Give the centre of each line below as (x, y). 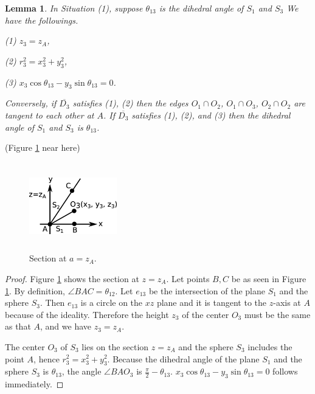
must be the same (277, 314)
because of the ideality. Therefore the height (87, 314)
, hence (47, 358)
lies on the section (115, 346)
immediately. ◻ (34, 384)
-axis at (287, 302)
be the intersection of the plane (207, 290)
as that (18, 326)
